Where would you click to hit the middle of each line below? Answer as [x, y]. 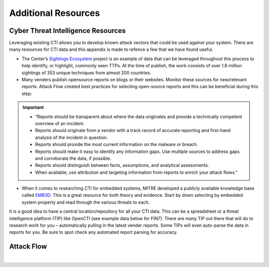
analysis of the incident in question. [71, 137]
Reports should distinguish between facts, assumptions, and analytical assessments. [122, 165]
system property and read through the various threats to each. [86, 202]
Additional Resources [55, 13]
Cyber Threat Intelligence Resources [67, 31]
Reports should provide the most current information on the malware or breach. [117, 144]
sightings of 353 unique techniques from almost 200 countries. [86, 73]
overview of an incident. [60, 123]
